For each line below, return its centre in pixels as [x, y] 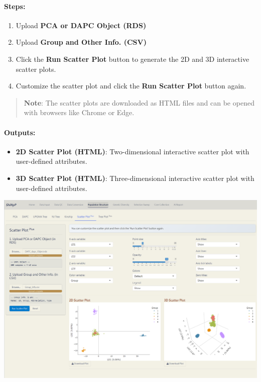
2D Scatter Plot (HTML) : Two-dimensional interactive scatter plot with [133, 151]
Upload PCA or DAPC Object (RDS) [81, 25]
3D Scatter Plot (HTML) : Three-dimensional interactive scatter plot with [135, 178]
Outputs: [20, 132]
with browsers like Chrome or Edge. [79, 112]
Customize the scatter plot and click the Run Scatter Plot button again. [131, 86]
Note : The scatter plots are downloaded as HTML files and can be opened [139, 102]
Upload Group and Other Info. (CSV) [81, 42]
